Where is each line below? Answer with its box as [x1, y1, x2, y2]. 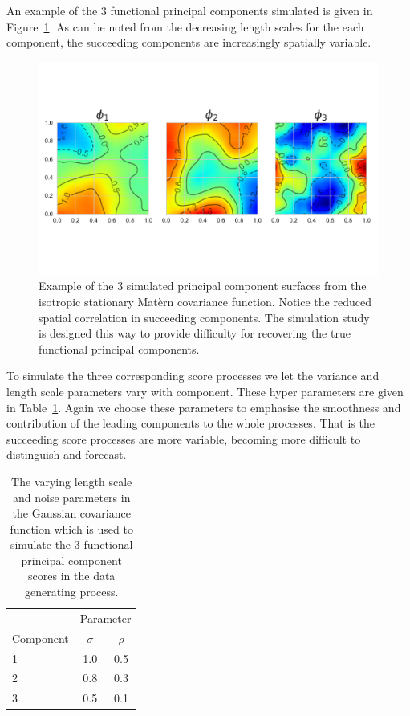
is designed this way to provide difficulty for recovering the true [39, 325, 351, 342]
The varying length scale [11, 473, 132, 489]
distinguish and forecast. [6, 446, 127, 463]
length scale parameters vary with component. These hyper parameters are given [6, 383, 404, 399]
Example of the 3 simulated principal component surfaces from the [39, 277, 367, 294]
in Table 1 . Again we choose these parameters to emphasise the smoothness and [6, 399, 401, 415]
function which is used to [10, 520, 133, 537]
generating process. [24, 583, 119, 600]
